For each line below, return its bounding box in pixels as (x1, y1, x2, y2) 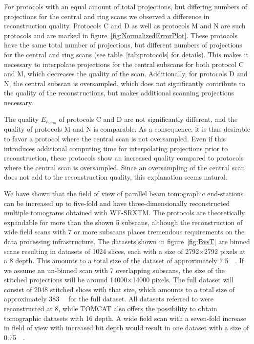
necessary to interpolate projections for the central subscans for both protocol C (4, 59, 244, 69)
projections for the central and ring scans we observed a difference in (4, 11, 210, 21)
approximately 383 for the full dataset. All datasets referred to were (4, 294, 214, 304)
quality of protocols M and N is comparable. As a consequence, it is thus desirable (4, 124, 250, 134)
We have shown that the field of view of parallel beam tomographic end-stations (4, 188, 244, 198)
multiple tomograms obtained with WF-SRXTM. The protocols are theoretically (4, 207, 245, 218)
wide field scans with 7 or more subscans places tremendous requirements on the (4, 227, 245, 237)
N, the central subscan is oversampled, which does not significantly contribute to (4, 78, 245, 88)
